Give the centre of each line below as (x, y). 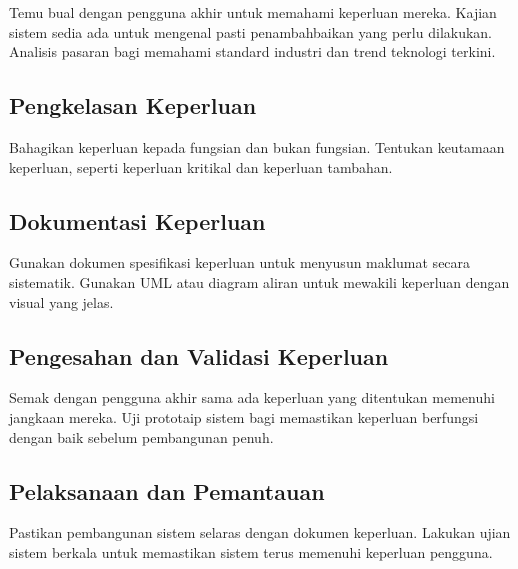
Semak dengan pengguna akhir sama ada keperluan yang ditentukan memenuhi (252, 397)
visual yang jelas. (61, 301)
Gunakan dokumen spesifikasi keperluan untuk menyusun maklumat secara (240, 262)
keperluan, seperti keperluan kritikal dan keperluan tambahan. (201, 166)
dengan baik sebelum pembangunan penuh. (141, 436)
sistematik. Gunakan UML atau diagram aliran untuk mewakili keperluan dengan (259, 281)
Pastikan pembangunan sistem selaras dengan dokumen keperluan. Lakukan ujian (260, 532)
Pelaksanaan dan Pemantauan (167, 490)
